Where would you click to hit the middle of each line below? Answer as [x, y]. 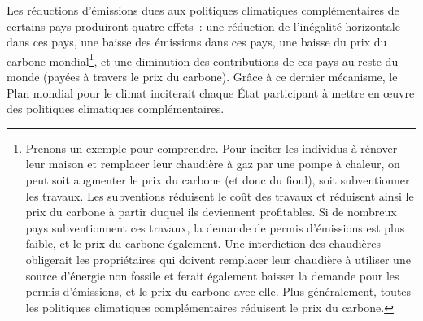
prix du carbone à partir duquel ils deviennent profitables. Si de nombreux [211, 212]
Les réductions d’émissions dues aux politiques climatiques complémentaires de [203, 10]
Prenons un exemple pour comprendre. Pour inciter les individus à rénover [211, 147]
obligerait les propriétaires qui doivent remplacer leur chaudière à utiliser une [218, 259]
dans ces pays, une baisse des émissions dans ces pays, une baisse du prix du [197, 42]
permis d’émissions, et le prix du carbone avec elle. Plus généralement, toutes [218, 291]
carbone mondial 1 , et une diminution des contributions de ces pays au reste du [203, 59]
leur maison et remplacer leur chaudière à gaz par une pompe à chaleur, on [213, 164]
